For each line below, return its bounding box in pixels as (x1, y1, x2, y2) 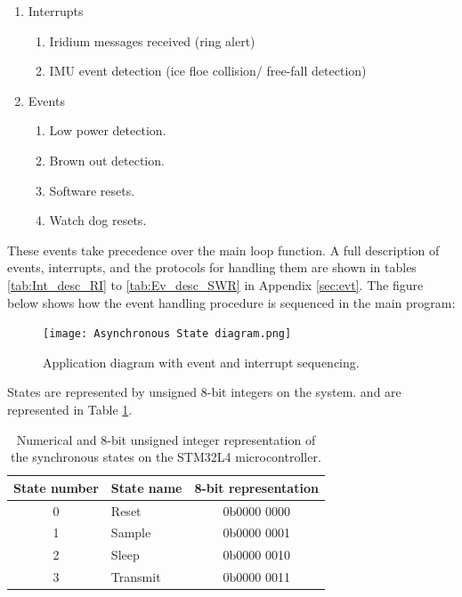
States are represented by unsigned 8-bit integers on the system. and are (7, 383, 401, 401)
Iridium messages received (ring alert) (49, 31, 255, 50)
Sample (110, 523, 151, 542)
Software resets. (49, 181, 135, 199)
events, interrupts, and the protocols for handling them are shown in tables (7, 258, 417, 277)
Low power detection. (49, 121, 166, 140)
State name (110, 478, 182, 496)
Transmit (110, 568, 161, 586)
